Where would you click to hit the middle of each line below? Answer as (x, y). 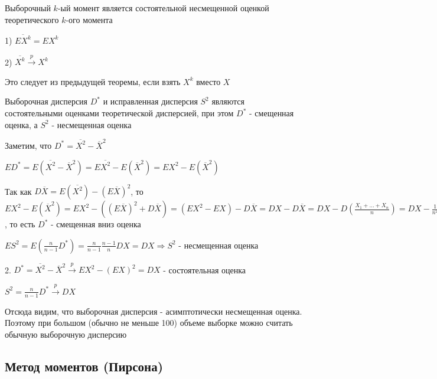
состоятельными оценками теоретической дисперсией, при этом (119, 113)
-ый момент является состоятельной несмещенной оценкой (163, 8)
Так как (18, 191)
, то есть (20, 224)
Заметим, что (28, 145)
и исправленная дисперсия (150, 101)
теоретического (32, 19)
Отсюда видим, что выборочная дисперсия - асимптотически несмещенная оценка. (154, 311)
